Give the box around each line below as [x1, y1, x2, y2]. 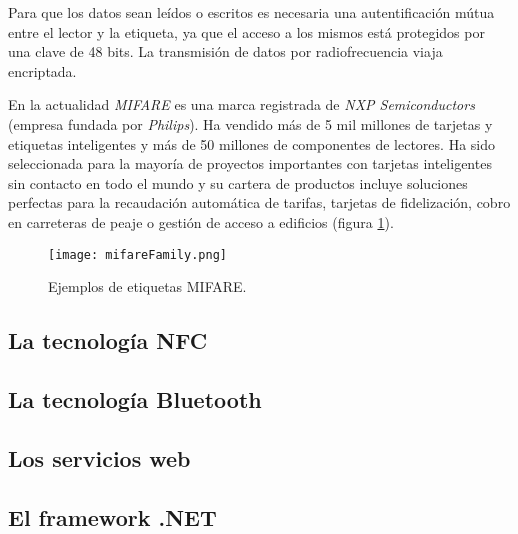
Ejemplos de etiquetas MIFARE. [48, 276, 247, 297]
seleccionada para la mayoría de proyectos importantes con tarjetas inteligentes [8, 153, 492, 174]
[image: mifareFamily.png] [48, 247, 227, 262]
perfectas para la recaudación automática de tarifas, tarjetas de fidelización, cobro [8, 192, 511, 213]
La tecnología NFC [8, 325, 208, 356]
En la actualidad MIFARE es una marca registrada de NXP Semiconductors [8, 94, 475, 115]
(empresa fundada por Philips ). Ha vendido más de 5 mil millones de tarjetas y [8, 113, 493, 134]
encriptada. [8, 60, 77, 81]
